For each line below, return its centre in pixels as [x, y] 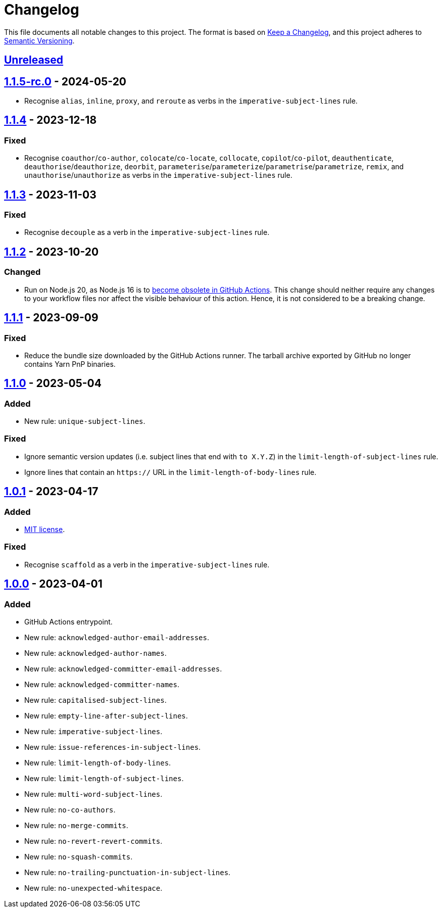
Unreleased [34, 60]
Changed [22, 272]
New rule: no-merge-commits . [76, 826]
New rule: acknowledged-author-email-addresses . [117, 638]
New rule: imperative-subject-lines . [93, 732]
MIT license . [45, 530]
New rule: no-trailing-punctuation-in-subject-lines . [128, 873]
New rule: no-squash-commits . [79, 857]
